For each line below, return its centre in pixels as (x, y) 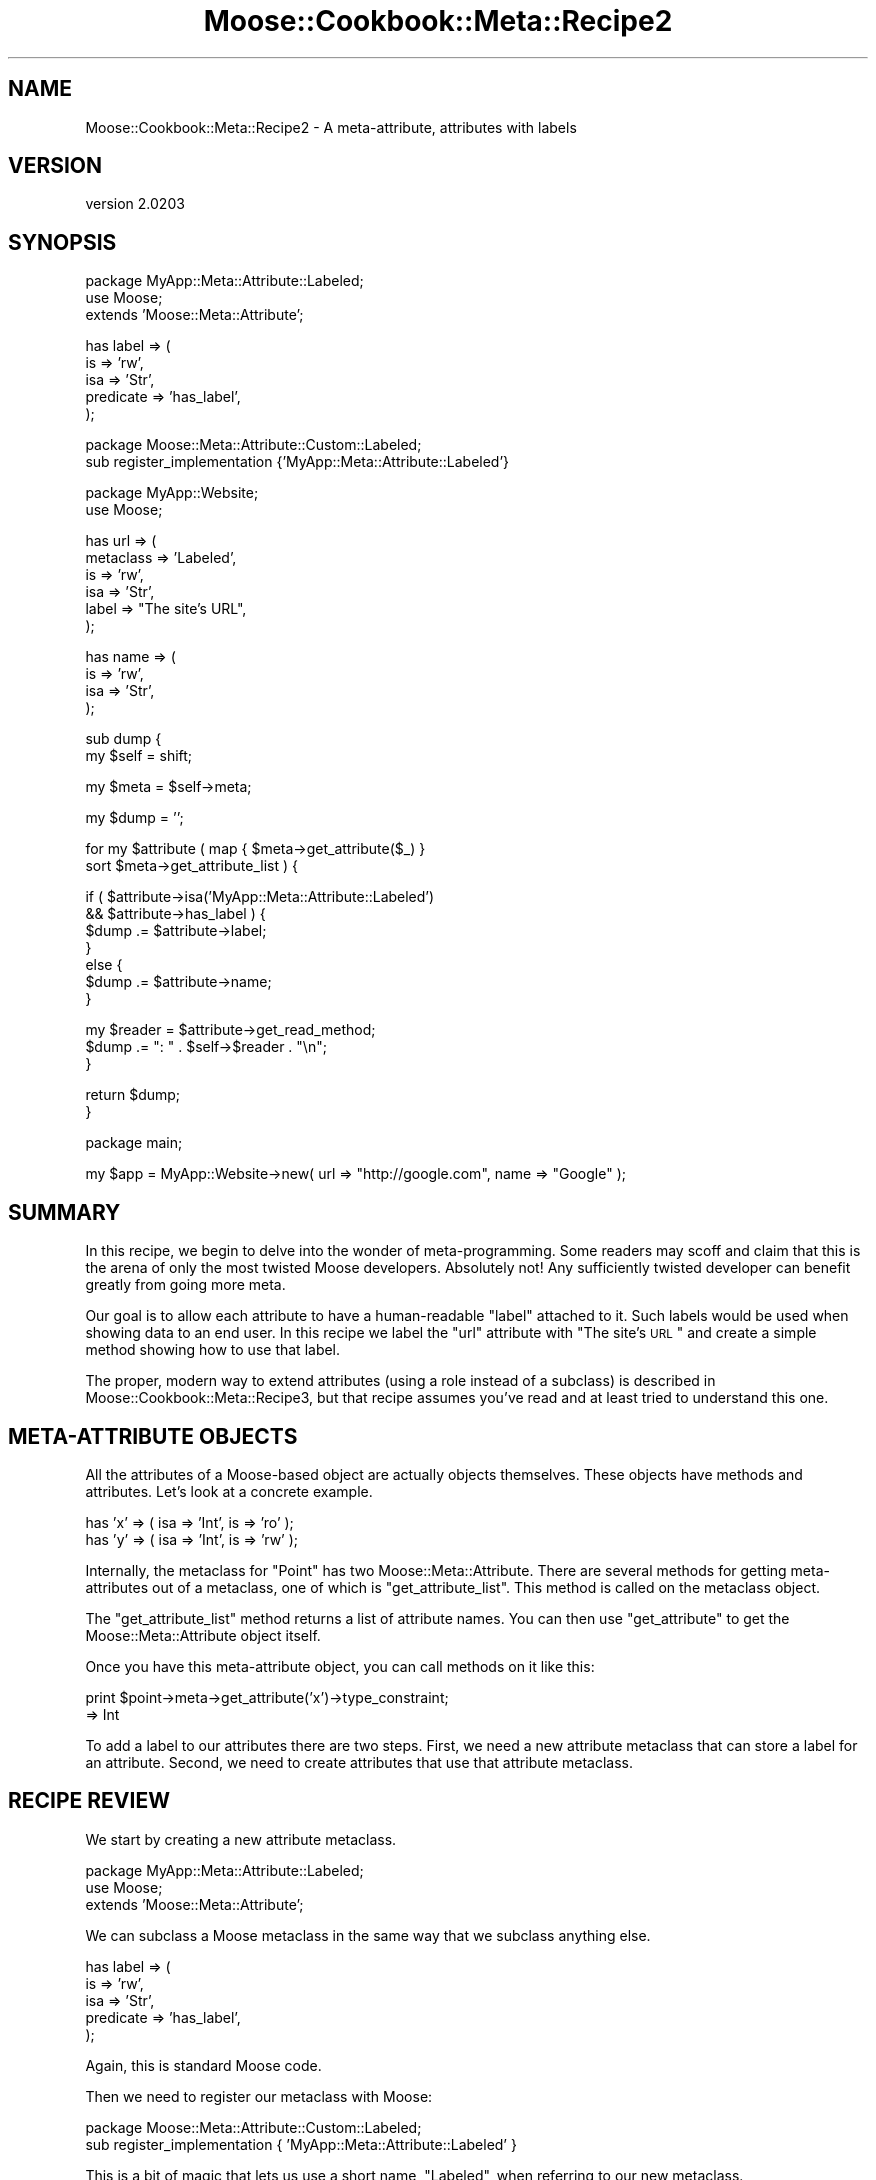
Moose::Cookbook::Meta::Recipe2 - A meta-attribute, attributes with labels (331, 127)
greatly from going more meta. (185, 1285)
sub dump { (123, 739)
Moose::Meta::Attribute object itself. (203, 1635)
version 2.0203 (135, 204)
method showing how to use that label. (213, 1350)
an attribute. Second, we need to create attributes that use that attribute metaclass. (359, 1762)
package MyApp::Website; (172, 493)
